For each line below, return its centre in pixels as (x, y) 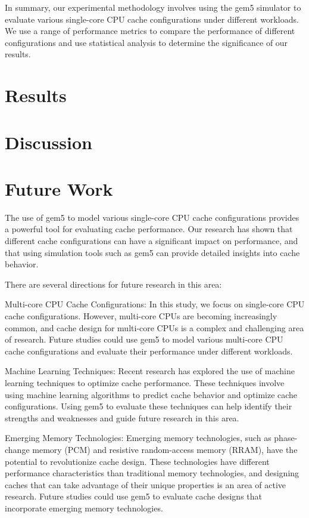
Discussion (49, 142)
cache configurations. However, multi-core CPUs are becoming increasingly (141, 316)
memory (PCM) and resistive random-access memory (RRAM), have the (165, 449)
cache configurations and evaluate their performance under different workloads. (149, 351)
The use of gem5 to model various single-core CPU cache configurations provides (152, 217)
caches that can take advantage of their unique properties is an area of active (146, 484)
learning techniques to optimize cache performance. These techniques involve (145, 382)
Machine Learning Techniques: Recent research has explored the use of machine (150, 371)
